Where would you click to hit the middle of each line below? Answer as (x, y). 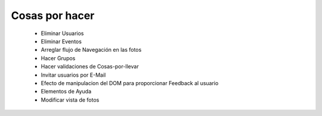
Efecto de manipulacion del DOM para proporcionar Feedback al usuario (130, 83)
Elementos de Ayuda (66, 92)
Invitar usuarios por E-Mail (73, 75)
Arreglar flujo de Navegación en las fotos (91, 50)
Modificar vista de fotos (70, 100)
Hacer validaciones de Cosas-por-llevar (90, 67)
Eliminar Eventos (61, 41)
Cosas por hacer (53, 15)
